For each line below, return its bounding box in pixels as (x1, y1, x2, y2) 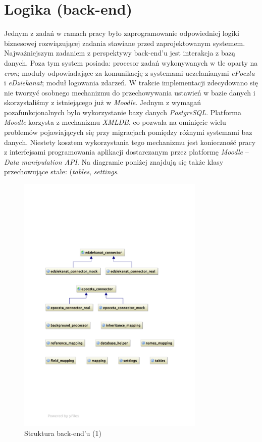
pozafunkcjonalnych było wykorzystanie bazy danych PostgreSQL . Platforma (4, 107, 241, 117)
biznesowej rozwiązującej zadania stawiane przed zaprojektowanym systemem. (4, 37, 245, 48)
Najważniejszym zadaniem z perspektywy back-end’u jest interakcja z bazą (4, 47, 235, 58)
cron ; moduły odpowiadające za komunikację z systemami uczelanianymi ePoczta (4, 67, 255, 78)
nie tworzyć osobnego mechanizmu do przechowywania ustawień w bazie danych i (4, 87, 255, 97)
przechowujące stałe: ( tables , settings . (4, 166, 119, 177)
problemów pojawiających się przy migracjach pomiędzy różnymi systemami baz (4, 127, 252, 137)
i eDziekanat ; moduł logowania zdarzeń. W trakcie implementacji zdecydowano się (4, 77, 258, 88)
